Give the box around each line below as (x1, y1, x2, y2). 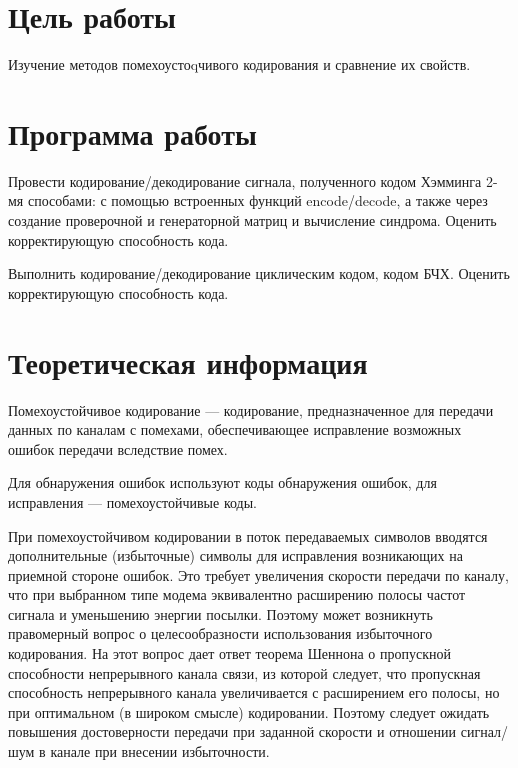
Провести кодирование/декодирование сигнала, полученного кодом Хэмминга (8, 170, 482, 191)
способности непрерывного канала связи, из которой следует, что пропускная (8, 662, 481, 683)
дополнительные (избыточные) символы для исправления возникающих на (8, 545, 463, 566)
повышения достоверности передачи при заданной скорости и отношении (8, 721, 457, 742)
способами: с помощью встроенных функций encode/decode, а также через (27, 190, 488, 211)
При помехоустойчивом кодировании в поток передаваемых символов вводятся (8, 525, 488, 546)
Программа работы (8, 112, 257, 153)
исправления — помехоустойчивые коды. (8, 491, 258, 512)
